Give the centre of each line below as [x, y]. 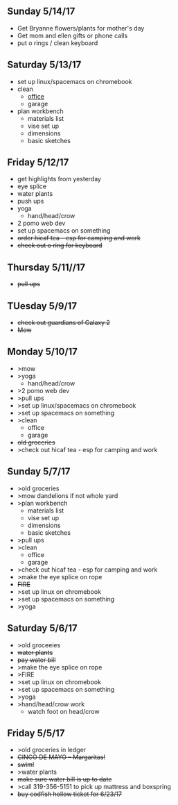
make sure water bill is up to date [64, 779]
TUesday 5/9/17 [42, 306]
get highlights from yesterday [59, 179]
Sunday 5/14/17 [41, 11]
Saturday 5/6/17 [42, 628]
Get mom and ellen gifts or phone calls [72, 35]
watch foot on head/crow [63, 711]
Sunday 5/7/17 [39, 472]
